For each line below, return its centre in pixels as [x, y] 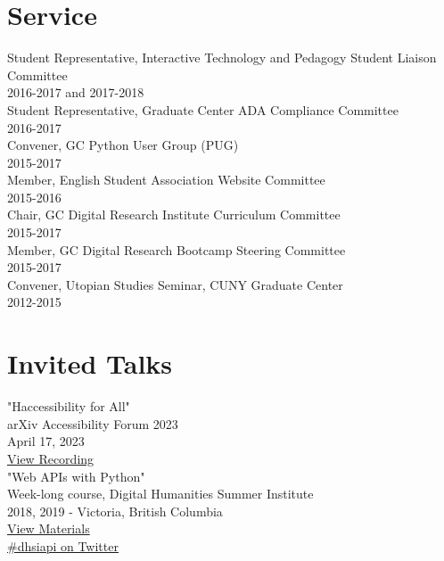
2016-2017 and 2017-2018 [76, 92]
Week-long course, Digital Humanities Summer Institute [160, 494]
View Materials [49, 528]
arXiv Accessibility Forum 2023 [93, 423]
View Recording [51, 458]
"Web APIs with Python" [76, 476]
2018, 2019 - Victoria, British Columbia [115, 511]
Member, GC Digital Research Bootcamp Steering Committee [177, 249]
